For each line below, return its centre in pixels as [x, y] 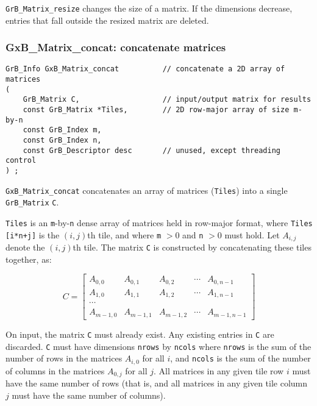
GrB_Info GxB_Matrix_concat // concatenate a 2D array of [145, 69]
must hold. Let [252, 234]
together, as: [29, 259]
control [21, 161]
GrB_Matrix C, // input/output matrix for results [167, 100]
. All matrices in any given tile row [219, 370]
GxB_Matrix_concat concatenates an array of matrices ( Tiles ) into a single [147, 190]
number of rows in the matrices [64, 358]
